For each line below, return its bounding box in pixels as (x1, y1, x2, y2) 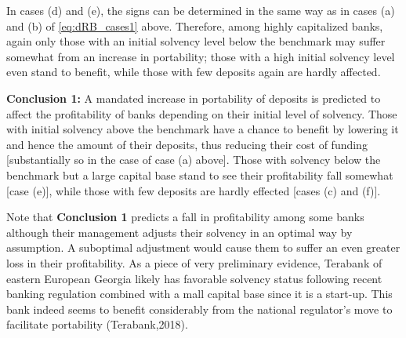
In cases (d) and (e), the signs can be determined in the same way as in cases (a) (6, 2, 395, 18)
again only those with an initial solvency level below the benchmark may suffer (6, 33, 386, 49)
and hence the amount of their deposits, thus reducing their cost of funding (6, 136, 368, 152)
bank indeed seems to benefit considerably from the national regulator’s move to (6, 300, 393, 317)
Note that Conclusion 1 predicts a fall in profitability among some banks (6, 209, 364, 225)
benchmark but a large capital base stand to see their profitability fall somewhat (6, 166, 393, 183)
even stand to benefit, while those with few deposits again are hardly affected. (6, 64, 381, 80)
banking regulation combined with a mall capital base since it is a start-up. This (6, 285, 393, 302)
